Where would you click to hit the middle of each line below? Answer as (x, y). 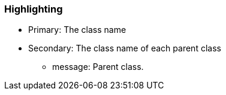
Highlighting (34, 9)
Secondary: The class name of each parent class (125, 48)
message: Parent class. (98, 67)
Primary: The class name (77, 30)
